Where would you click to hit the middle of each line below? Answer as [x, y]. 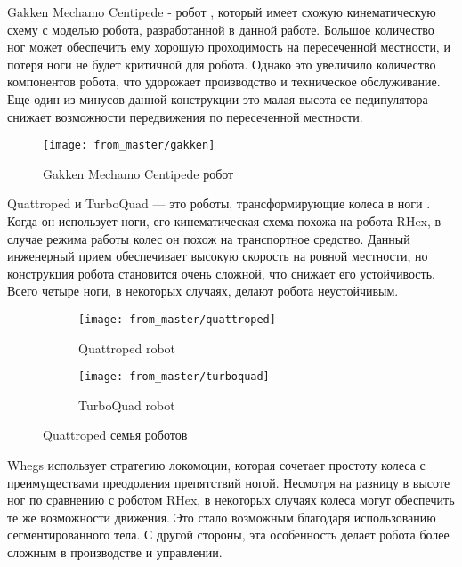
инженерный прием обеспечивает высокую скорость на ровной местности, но [218, 256]
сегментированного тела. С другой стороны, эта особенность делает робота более [228, 535]
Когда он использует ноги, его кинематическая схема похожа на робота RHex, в [224, 221]
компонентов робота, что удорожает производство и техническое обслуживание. [224, 81]
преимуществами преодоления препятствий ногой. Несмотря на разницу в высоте [229, 482]
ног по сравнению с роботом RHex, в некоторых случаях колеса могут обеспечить [231, 500]
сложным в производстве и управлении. [115, 552]
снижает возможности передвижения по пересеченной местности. [185, 116]
